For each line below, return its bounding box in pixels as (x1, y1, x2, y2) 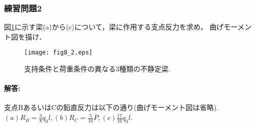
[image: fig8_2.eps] (24, 49, 93, 56)
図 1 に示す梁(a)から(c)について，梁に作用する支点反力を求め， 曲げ (4, 21, 224, 32)
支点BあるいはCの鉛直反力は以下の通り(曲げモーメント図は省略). (4, 102, 219, 112)
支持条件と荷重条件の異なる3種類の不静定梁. (24, 63, 171, 74)
